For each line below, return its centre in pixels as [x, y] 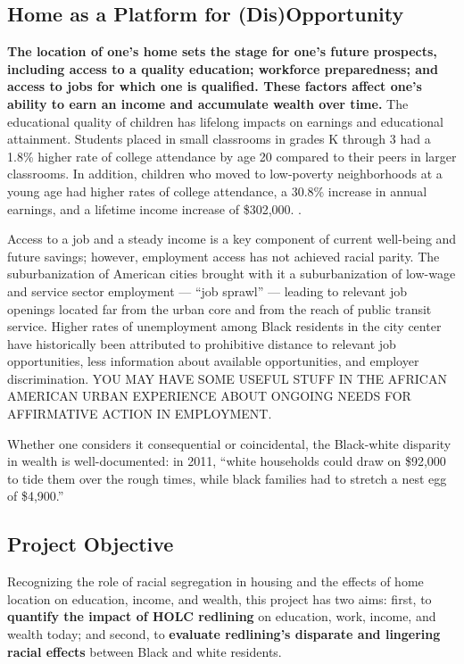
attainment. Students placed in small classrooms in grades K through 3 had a [219, 139]
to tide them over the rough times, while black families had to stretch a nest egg [227, 478]
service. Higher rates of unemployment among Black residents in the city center [224, 326]
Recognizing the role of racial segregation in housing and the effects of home [215, 581]
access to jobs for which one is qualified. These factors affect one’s [215, 86]
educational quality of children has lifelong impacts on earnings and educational [225, 121]
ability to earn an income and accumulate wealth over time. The [208, 103]
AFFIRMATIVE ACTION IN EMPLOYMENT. [140, 414]
